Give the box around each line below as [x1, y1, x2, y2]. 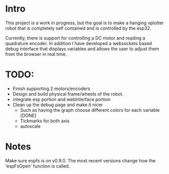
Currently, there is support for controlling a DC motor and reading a [5, 35, 146, 41]
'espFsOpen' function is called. [5, 163, 70, 169]
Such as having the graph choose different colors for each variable [20, 107, 160, 113]
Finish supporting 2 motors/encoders [12, 85, 91, 92]
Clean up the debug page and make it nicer [12, 102, 103, 108]
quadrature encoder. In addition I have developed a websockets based [5, 40, 152, 46]
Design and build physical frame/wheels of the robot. [12, 91, 124, 97]
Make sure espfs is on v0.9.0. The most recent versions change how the [5, 157, 156, 163]
